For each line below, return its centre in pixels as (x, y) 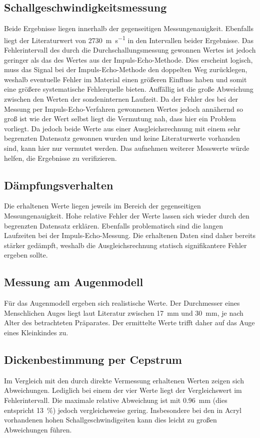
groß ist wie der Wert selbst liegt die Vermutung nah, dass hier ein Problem (120, 119)
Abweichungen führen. (38, 429)
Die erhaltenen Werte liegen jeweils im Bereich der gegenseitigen (102, 206)
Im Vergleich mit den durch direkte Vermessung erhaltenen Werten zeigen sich (124, 380)
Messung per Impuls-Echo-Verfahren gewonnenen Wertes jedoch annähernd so (123, 108)
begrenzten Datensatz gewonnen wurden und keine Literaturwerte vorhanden (122, 138)
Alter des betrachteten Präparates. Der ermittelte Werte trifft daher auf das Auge (129, 322)
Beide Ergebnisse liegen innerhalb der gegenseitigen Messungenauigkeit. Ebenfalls (129, 28)
